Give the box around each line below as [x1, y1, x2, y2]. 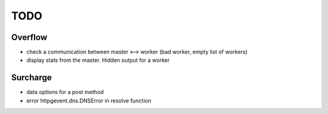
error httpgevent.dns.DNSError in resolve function [26, 97, 151, 104]
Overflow [11, 32, 48, 42]
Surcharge [11, 73, 52, 83]
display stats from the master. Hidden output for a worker [26, 56, 170, 64]
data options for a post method [26, 89, 104, 96]
